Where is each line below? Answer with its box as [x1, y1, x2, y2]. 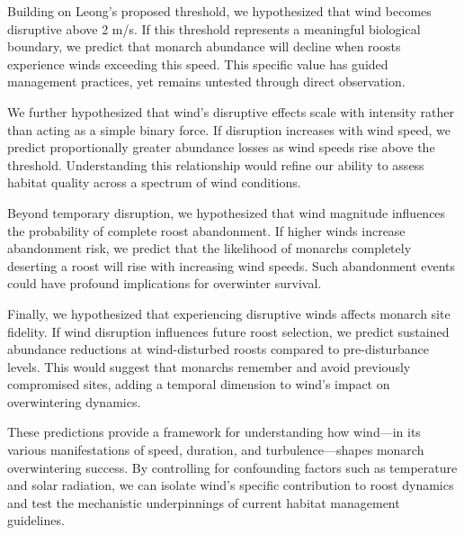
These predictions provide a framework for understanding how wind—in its [7, 422, 421, 441]
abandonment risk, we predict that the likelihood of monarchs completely [7, 239, 412, 258]
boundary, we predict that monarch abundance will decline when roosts [7, 37, 401, 56]
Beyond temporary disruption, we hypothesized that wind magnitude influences [7, 203, 446, 222]
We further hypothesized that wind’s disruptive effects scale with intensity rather [7, 102, 454, 121]
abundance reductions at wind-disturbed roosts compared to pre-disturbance [7, 340, 429, 358]
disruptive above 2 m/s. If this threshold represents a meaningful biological [7, 19, 421, 38]
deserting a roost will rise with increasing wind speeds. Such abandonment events [7, 256, 456, 275]
